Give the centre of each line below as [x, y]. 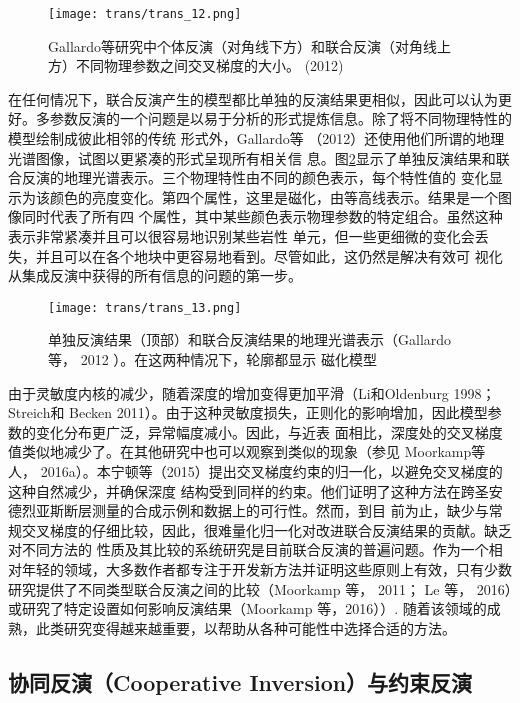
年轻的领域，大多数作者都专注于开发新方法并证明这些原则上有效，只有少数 [266, 568]
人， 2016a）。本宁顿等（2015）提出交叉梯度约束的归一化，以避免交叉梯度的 [255, 471]
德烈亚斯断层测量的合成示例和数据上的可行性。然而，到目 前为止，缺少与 [248, 510]
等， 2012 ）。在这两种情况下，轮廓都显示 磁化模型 [212, 359]
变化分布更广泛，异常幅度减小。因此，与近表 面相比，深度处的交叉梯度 [269, 431]
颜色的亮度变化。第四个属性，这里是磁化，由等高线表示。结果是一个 [273, 196]
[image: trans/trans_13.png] [145, 307]
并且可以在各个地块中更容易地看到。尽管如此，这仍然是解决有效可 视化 [269, 255]
